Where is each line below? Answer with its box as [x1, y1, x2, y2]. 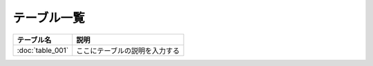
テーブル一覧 [12, 10, 86, 25]
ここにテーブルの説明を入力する [76, 45, 180, 55]
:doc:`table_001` [17, 45, 69, 55]
